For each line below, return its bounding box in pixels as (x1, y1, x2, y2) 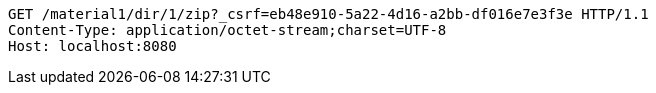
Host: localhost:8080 (8, 38, 177, 54)
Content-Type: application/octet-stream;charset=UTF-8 (8, 22, 447, 38)
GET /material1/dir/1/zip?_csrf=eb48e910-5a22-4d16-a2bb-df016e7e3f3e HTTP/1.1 (8, 6, 649, 22)
